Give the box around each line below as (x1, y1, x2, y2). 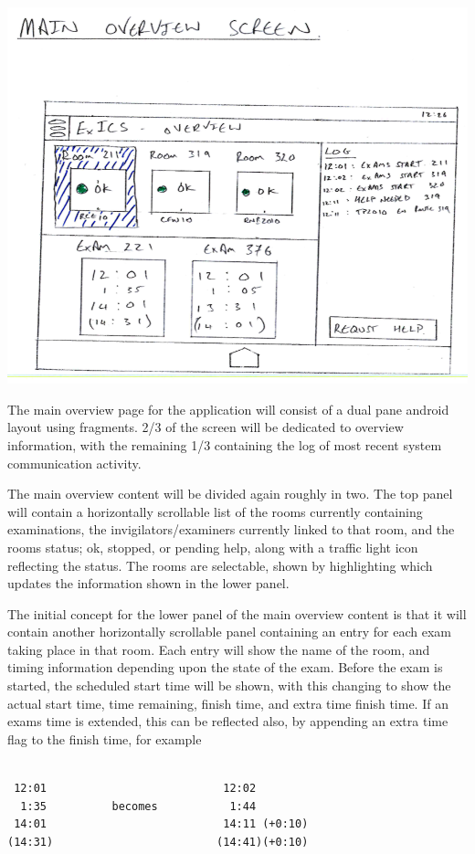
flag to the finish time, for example (7, 729, 202, 748)
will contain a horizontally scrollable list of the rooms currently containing (7, 501, 423, 521)
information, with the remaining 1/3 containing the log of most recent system (7, 435, 442, 454)
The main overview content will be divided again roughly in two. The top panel (7, 484, 453, 503)
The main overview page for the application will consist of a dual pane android (7, 399, 449, 418)
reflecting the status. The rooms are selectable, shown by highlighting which (7, 555, 433, 575)
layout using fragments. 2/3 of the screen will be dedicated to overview (7, 417, 404, 437)
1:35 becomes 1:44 (20, 799, 257, 813)
